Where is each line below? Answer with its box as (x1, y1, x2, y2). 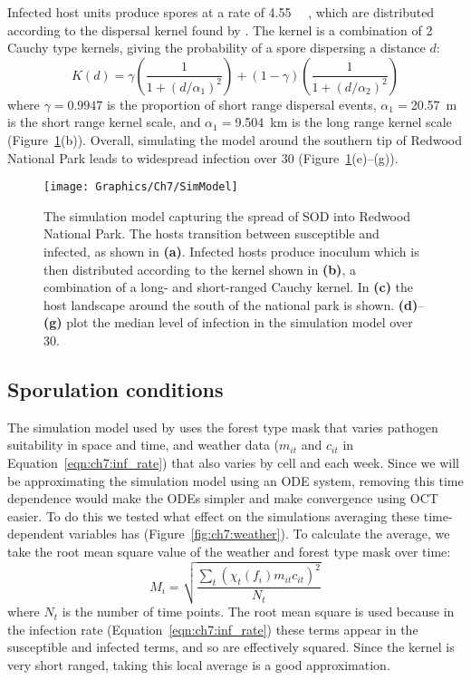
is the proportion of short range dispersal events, (106, 94, 377, 113)
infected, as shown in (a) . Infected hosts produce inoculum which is (43, 242, 419, 260)
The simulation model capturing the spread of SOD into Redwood (43, 206, 411, 225)
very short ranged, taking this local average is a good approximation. (7, 655, 390, 674)
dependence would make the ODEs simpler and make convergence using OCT (7, 489, 438, 508)
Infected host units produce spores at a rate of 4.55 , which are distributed (7, 3, 435, 21)
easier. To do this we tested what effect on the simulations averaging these (7, 506, 420, 525)
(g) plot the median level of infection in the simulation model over (43, 313, 413, 332)
